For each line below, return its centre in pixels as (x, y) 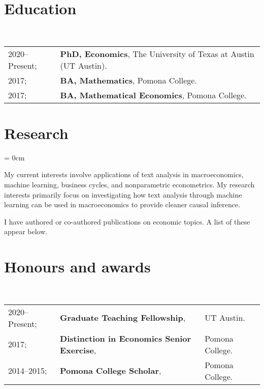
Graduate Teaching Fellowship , (123, 318)
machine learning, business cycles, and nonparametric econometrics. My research (129, 185)
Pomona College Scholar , (111, 371)
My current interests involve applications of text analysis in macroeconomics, (124, 174)
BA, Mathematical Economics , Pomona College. (153, 95)
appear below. (26, 231)
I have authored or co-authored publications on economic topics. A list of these (127, 221)
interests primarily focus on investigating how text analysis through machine (123, 194)
